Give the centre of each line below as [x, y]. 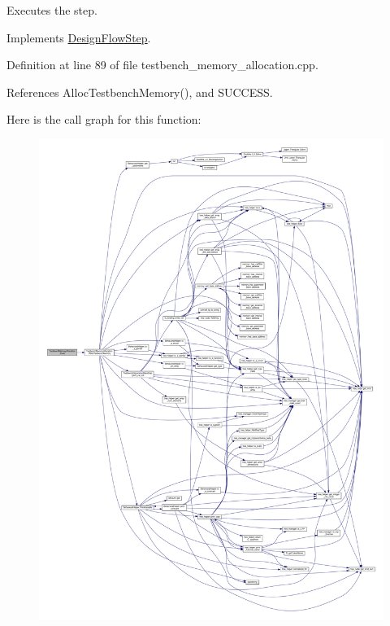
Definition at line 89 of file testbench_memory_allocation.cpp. [162, 65]
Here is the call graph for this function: [104, 119]
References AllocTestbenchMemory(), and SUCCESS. [140, 92]
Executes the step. [52, 10]
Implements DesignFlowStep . [79, 37]
